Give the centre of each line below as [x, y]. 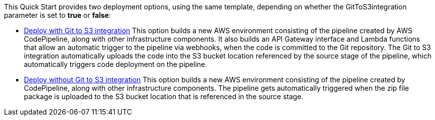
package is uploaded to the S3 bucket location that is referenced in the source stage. [164, 96]
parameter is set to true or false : [58, 15]
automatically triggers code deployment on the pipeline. [116, 64]
